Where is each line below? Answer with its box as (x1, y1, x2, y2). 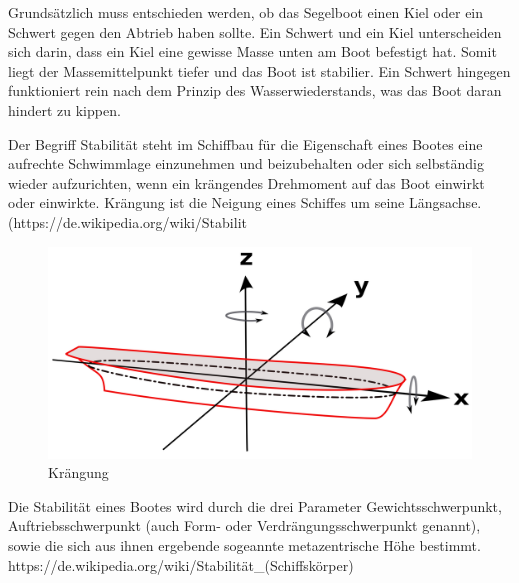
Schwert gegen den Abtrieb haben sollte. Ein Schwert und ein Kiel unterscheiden (8, 21, 502, 42)
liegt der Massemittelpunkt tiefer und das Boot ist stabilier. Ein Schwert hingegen (8, 60, 511, 81)
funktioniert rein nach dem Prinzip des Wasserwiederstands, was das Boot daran (8, 80, 502, 101)
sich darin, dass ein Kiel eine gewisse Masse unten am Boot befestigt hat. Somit (8, 41, 497, 62)
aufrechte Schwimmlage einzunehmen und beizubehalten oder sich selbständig (8, 153, 484, 174)
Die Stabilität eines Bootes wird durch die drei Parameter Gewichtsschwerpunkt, (8, 495, 502, 516)
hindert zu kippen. (8, 99, 121, 120)
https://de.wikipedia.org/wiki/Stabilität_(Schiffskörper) (8, 554, 354, 575)
